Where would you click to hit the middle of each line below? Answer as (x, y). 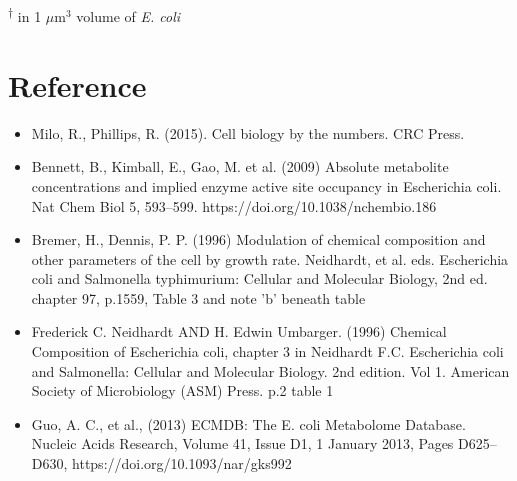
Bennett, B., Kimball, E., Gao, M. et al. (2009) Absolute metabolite (240, 166)
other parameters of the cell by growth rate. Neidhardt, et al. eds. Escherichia (270, 258)
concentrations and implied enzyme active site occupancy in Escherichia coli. (266, 185)
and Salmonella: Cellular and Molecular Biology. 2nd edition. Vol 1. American (270, 370)
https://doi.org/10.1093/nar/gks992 (182, 463)
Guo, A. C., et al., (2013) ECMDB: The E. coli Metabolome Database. (248, 423)
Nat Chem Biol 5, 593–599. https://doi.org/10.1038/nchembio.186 (234, 205)
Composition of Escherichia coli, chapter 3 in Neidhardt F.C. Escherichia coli (267, 351)
